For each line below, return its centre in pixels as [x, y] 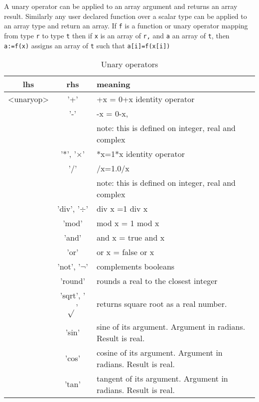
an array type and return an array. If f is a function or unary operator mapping [126, 26]
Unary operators [129, 64]
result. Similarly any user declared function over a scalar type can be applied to [126, 16]
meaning [114, 84]
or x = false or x [126, 252]
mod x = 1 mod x [128, 223]
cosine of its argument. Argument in [160, 352]
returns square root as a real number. [162, 303]
